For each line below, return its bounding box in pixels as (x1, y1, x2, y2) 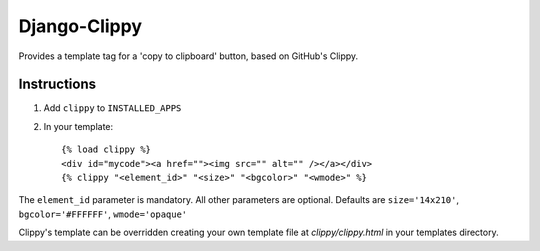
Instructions (18, 76, 97, 93)
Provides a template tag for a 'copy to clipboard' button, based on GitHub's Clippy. (18, 50, 359, 62)
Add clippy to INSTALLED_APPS (43, 102, 182, 114)
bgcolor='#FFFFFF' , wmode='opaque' (18, 208, 188, 220)
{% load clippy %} (61, 144, 152, 155)
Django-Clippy (18, 15, 142, 37)
